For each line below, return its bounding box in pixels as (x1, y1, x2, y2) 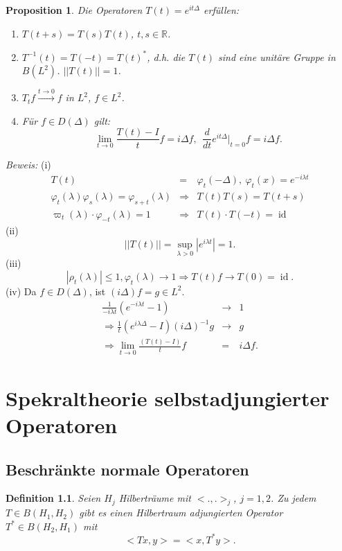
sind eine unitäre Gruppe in (218, 49, 336, 64)
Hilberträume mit (118, 491, 191, 505)
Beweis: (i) (6, 157, 51, 172)
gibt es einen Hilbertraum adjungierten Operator (79, 505, 283, 520)
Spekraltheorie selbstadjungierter (6, 383, 330, 412)
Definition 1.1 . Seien (6, 491, 101, 505)
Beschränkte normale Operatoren (6, 458, 249, 480)
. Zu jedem (271, 491, 316, 505)
